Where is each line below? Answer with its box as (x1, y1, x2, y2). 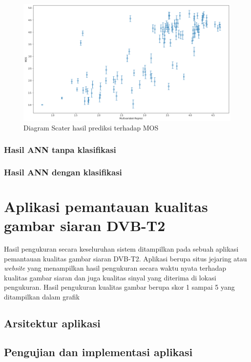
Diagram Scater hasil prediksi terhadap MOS (23, 123, 159, 133)
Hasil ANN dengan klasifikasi (4, 166, 122, 178)
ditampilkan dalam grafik (4, 292, 80, 301)
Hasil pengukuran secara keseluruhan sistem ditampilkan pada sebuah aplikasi (4, 244, 239, 254)
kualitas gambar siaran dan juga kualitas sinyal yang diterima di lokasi (4, 272, 216, 282)
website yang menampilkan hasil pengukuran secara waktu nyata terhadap (4, 263, 227, 273)
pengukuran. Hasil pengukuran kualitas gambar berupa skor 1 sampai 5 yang (4, 282, 235, 292)
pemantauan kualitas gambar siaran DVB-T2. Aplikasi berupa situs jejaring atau (4, 253, 247, 263)
